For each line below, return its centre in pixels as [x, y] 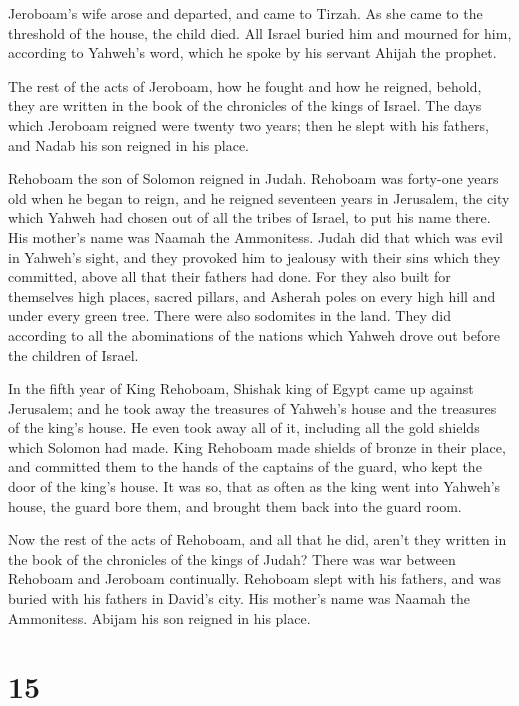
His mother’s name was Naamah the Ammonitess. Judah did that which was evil [255, 236]
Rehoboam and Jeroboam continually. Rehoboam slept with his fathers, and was [254, 578]
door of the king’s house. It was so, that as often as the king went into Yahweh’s [254, 486]
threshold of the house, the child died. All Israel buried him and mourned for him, [260, 32]
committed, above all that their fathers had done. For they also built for [229, 276]
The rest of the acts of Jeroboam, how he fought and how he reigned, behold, [245, 85]
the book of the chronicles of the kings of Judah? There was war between [232, 558]
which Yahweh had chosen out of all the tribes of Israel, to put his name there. [249, 217]
